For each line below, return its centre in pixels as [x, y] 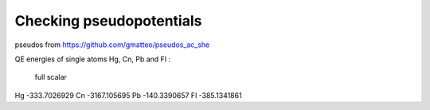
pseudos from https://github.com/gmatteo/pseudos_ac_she [112, 45]
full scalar [51, 77]
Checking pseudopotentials [108, 21]
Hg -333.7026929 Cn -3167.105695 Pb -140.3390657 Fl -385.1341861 [128, 95]
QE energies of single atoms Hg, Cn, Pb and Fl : [93, 59]
